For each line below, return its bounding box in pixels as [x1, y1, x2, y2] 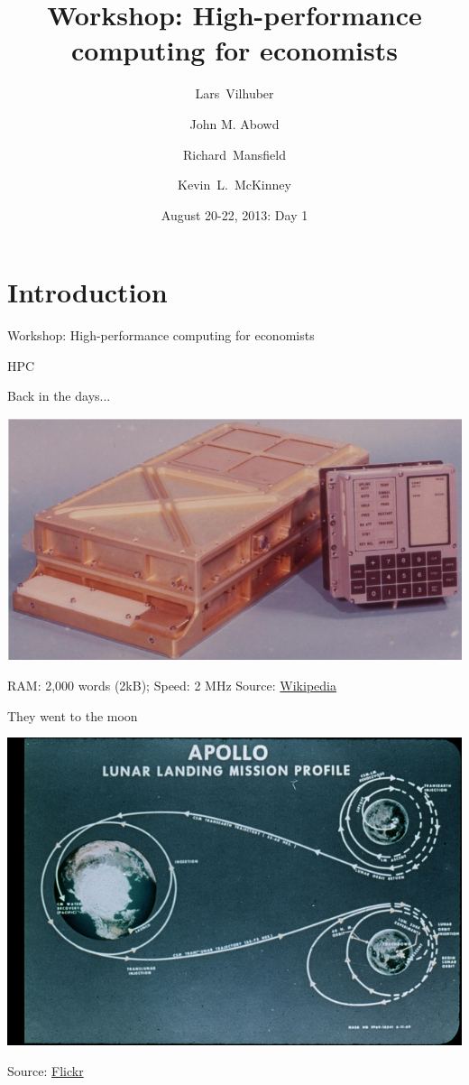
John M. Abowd [189, 114, 280, 133]
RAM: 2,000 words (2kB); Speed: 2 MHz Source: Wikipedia [7, 675, 336, 694]
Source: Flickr [7, 1061, 84, 1080]
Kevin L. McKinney [178, 175, 291, 194]
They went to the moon [7, 706, 138, 725]
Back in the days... [7, 386, 111, 405]
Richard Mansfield [183, 144, 286, 163]
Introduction [7, 274, 168, 311]
